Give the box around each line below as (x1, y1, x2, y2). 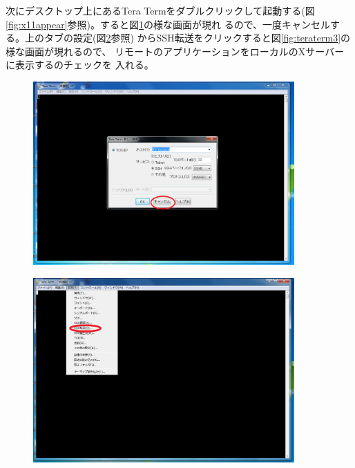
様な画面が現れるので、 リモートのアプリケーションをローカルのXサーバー (6, 44, 345, 58)
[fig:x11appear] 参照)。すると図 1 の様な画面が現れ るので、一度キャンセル (6, 17, 331, 31)
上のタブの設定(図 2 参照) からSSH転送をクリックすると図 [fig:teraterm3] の (24, 30, 351, 45)
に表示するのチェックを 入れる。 (6, 57, 154, 72)
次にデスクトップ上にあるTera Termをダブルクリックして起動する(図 (6, 3, 315, 17)
